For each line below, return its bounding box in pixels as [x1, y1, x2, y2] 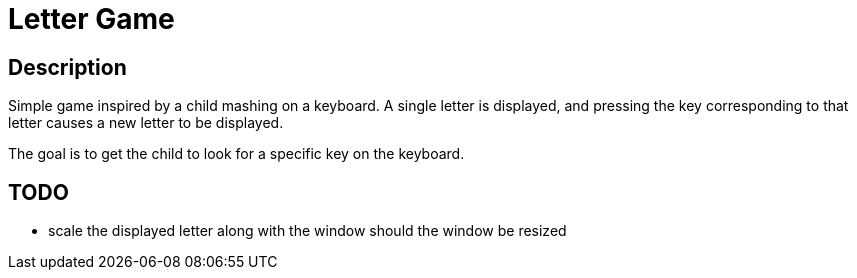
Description [8, 54, 127, 80]
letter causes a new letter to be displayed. [8, 114, 284, 132]
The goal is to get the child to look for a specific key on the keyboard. [8, 145, 465, 163]
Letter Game [8, 2, 175, 36]
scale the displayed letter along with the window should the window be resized [48, 222, 567, 240]
